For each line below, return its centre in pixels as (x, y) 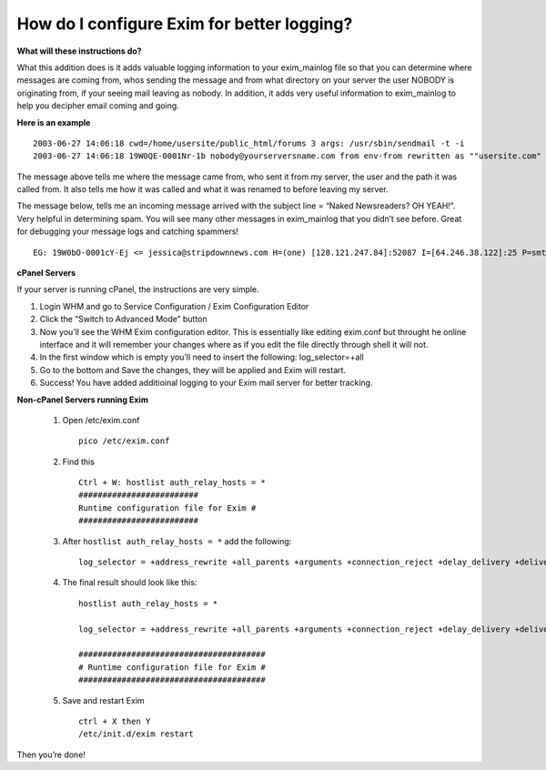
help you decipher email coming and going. (98, 106)
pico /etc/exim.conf (124, 441)
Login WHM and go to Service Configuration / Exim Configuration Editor (174, 306)
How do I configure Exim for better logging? (185, 24)
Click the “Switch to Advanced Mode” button (123, 319)
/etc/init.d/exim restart (136, 734)
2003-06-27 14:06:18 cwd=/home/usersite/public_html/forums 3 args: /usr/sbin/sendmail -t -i (249, 143)
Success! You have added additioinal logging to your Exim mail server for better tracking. (206, 383)
